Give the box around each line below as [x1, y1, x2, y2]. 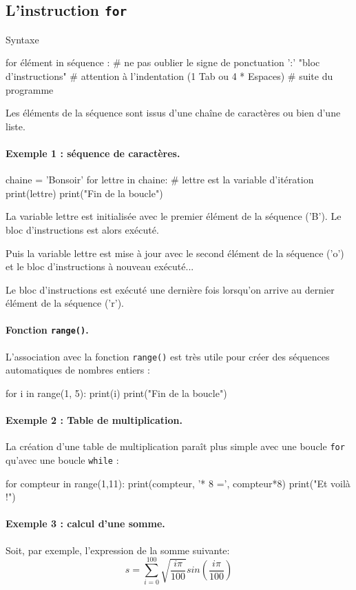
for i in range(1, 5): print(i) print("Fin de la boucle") [6, 386, 227, 400]
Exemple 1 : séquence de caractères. [6, 145, 180, 160]
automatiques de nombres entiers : [6, 363, 150, 377]
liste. [6, 119, 25, 133]
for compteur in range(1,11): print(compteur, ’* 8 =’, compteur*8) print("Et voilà [6, 476, 350, 490]
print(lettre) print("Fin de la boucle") [6, 185, 163, 200]
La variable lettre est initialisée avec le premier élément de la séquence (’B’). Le [6, 209, 342, 223]
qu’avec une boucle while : [6, 453, 119, 467]
